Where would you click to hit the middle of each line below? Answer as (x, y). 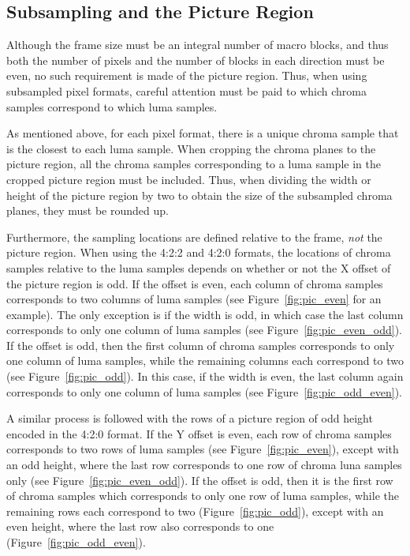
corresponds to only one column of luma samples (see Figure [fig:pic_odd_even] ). (204, 391)
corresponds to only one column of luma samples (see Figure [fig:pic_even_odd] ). (204, 330)
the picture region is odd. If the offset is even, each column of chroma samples (195, 283)
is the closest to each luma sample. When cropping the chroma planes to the (191, 148)
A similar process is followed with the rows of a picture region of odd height (190, 418)
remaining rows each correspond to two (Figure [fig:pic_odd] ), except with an (195, 511)
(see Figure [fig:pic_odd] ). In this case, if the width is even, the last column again (205, 376)
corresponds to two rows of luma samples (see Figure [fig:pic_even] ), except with (203, 449)
